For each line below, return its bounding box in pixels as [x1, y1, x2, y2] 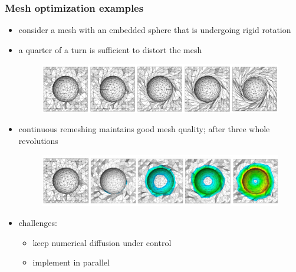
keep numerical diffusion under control [32, 236, 172, 248]
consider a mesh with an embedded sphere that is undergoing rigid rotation [18, 24, 291, 36]
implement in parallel [32, 256, 110, 268]
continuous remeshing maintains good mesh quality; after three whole [18, 123, 270, 135]
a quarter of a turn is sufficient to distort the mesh [18, 43, 202, 55]
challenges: [18, 216, 57, 228]
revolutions [18, 135, 58, 147]
